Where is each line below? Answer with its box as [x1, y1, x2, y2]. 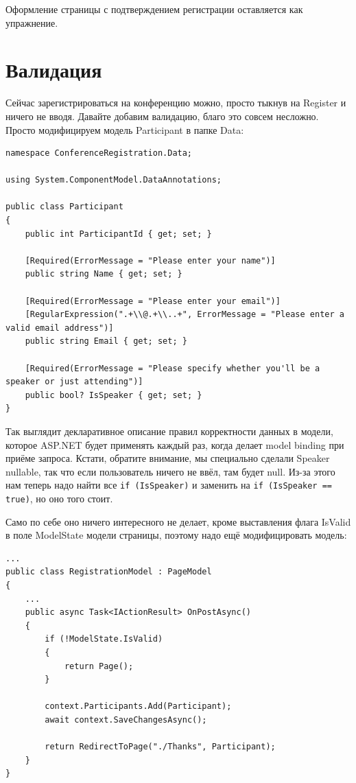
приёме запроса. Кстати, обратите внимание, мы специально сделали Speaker [5, 451, 330, 465]
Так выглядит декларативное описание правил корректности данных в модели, [5, 423, 333, 438]
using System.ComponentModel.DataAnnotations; [5, 175, 222, 185]
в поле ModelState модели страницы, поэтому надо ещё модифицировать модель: [5, 528, 347, 542]
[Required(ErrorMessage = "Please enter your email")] [25, 296, 281, 306]
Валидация [5, 56, 102, 84]
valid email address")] [5, 323, 114, 333]
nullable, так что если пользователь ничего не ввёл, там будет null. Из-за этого [5, 464, 335, 478]
